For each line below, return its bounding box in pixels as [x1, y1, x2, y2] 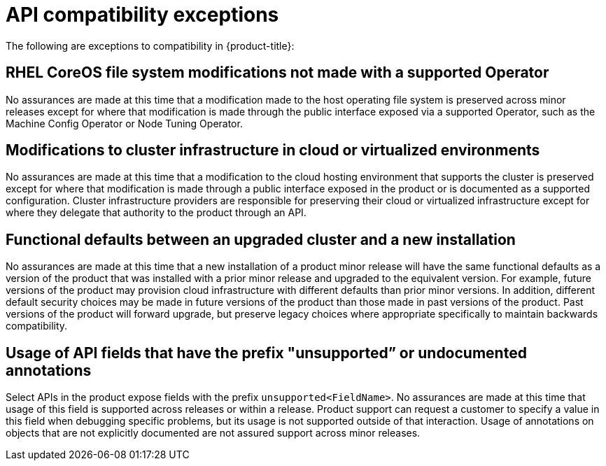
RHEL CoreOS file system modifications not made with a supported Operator [6, 64, 549, 82]
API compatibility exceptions [6, 3, 279, 27]
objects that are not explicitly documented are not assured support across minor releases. [6, 427, 421, 439]
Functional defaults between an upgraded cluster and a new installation [6, 230, 516, 248]
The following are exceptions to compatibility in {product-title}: [6, 39, 295, 52]
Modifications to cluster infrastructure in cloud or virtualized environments [6, 141, 540, 160]
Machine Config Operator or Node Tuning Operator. [6, 117, 243, 129]
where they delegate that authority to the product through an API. [6, 206, 306, 219]
